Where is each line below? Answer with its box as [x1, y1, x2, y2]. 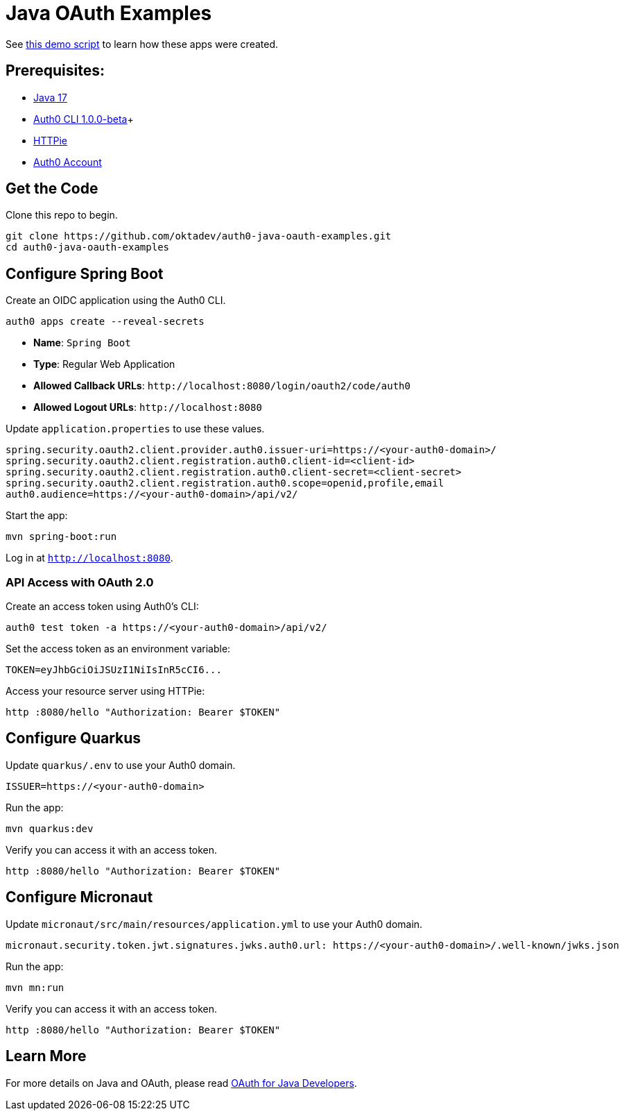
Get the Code [6, 180, 98, 198]
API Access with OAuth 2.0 [6, 575, 154, 589]
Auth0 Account [33, 155, 102, 168]
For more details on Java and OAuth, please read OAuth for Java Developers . [6, 1076, 357, 1089]
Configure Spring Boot [6, 264, 164, 282]
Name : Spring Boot [33, 337, 131, 349]
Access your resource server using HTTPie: [6, 685, 205, 697]
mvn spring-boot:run [6, 531, 117, 543]
